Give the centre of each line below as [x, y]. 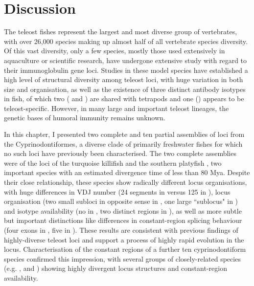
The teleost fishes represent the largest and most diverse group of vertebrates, [121, 32]
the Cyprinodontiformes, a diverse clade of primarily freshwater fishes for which [123, 143]
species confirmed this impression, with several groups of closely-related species [122, 258]
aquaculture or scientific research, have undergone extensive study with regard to [126, 60]
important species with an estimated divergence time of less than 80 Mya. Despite [127, 172]
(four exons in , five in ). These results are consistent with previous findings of [121, 230]
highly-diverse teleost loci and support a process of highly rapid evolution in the [124, 239]
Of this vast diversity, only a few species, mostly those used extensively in [115, 51]
